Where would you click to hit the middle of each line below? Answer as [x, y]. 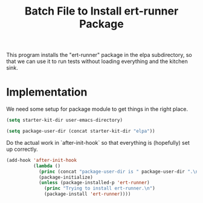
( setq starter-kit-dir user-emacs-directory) [64, 120]
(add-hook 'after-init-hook [42, 160]
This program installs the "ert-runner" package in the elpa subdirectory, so [99, 55]
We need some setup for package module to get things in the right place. [97, 109]
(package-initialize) [66, 177]
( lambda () [47, 166]
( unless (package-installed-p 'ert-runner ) [94, 183]
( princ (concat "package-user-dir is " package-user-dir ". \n [118, 171]
